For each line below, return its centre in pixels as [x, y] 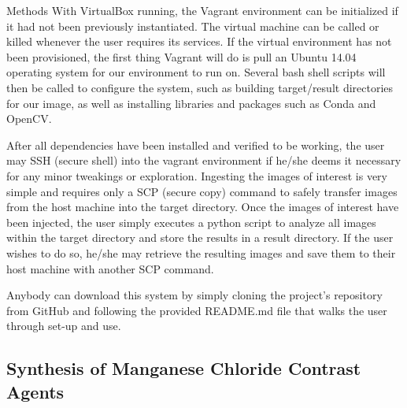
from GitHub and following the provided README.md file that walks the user [197, 310]
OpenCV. [29, 119]
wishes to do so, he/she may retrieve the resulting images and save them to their [201, 252]
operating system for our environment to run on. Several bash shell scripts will [196, 72]
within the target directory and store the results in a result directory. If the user [200, 237]
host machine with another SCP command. [110, 268]
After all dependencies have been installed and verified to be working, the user [196, 145]
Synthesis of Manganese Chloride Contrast [184, 368]
